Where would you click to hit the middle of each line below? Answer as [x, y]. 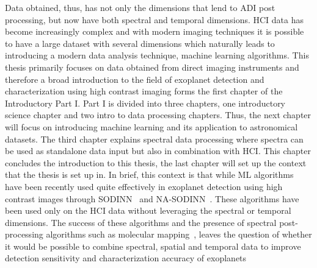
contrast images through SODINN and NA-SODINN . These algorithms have [152, 198]
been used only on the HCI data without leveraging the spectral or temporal [148, 210]
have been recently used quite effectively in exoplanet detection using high [144, 186]
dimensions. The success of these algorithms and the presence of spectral [141, 222]
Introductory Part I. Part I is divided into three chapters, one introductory [145, 103]
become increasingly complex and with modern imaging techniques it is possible [155, 31]
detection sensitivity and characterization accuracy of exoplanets [126, 258]
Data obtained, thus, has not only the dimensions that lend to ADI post [140, 7]
